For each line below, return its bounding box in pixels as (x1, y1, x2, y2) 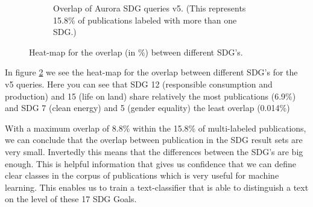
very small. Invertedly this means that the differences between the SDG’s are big (5, 145, 303, 158)
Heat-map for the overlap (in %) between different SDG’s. (29, 45, 243, 58)
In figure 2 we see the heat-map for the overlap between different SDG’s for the (5, 66, 298, 78)
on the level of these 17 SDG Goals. (5, 193, 137, 205)
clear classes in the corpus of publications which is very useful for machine (5, 169, 279, 182)
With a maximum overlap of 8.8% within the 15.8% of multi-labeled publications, (5, 121, 306, 134)
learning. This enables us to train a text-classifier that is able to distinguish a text (5, 180, 309, 193)
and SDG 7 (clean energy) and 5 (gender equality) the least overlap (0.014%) (5, 101, 290, 114)
